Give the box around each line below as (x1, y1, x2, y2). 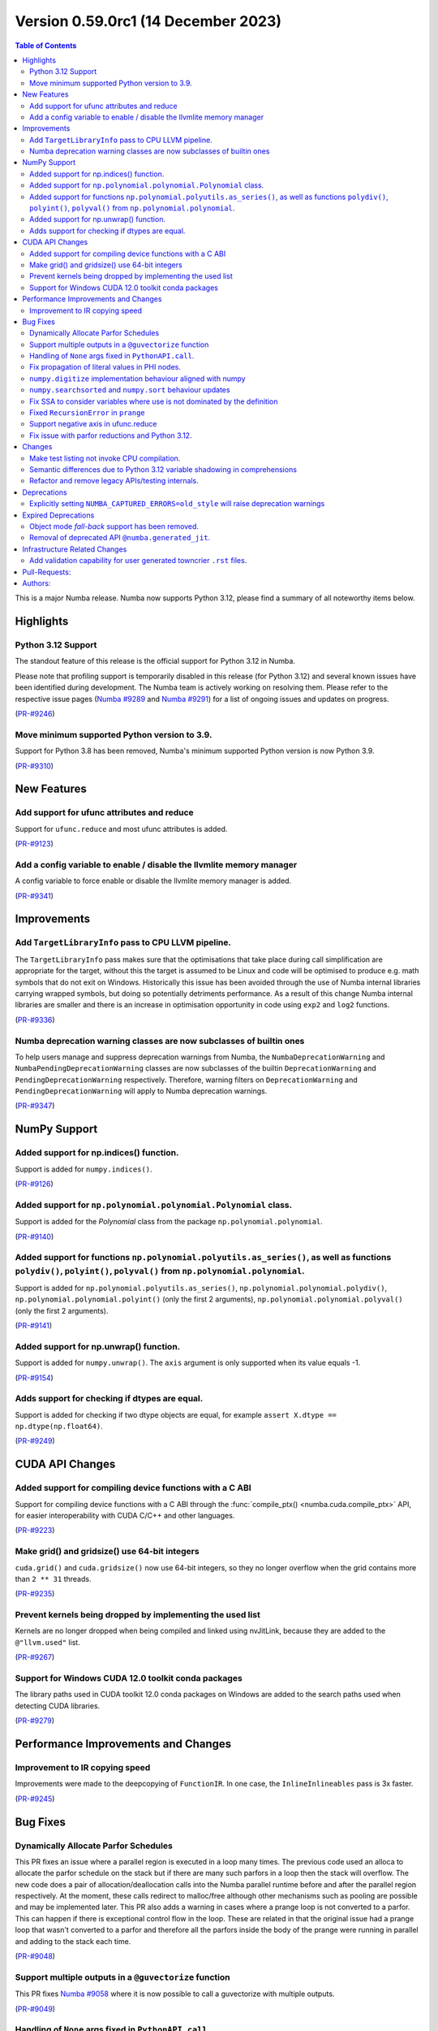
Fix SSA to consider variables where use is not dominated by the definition (29, 396, 278, 406)
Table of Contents (15, 41, 77, 50)
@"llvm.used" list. (15, 1637, 80, 1647)
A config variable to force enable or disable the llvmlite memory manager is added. (15, 876, 292, 886)
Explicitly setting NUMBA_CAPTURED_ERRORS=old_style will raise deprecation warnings (29, 499, 325, 509)
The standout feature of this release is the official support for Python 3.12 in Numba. (15, 656, 296, 666)
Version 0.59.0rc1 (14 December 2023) (15, 12, 282, 30)
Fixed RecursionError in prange (29, 408, 145, 418)
